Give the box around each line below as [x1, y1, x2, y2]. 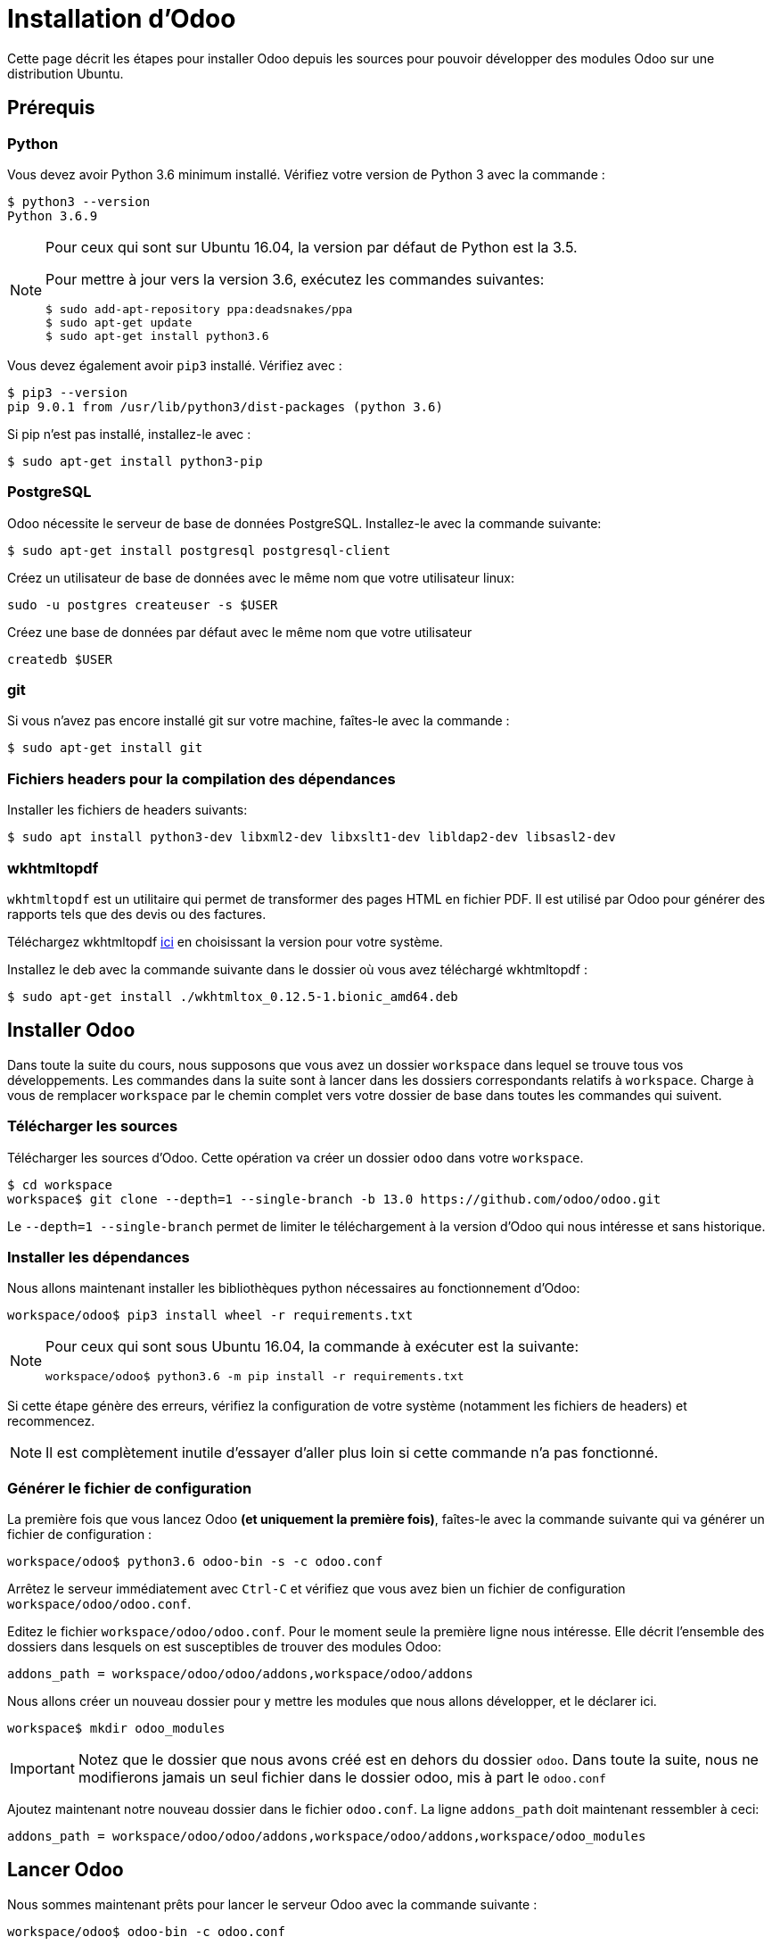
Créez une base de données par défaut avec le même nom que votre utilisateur [7, 624, 472, 640]
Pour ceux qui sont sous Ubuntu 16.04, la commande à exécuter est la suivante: [45, 1337, 579, 1356]
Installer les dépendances [7, 1247, 190, 1266]
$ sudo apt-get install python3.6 [45, 328, 269, 343]
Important [10, 1759, 75, 1778]
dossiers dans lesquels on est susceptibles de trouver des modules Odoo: [7, 1639, 441, 1655]
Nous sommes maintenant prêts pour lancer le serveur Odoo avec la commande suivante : [7, 1896, 538, 1912]
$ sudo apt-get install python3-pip [7, 453, 263, 468]
